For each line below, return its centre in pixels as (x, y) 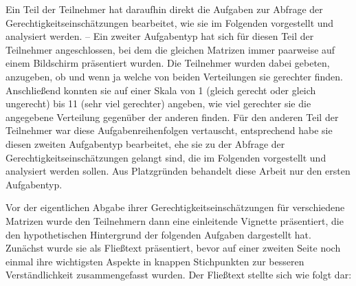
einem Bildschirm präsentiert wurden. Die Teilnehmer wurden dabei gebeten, (168, 63)
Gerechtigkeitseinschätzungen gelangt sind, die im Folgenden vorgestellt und (166, 157)
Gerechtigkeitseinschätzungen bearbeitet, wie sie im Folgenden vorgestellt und (170, 22)
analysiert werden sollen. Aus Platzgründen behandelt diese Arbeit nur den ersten (178, 171)
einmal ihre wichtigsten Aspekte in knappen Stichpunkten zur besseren (155, 261)
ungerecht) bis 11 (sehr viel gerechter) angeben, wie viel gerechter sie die (158, 103)
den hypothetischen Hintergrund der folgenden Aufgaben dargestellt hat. (158, 234)
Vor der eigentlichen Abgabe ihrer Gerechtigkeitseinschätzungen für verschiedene (175, 207)
